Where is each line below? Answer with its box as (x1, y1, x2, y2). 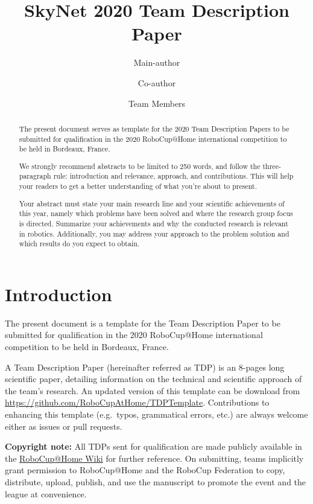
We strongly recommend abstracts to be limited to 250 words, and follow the (19, 161, 261, 171)
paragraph (19, 171, 51, 181)
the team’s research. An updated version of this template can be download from (5, 384, 300, 397)
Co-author (138, 76, 176, 89)
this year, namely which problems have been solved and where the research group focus (19, 208, 293, 219)
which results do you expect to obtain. (19, 238, 140, 249)
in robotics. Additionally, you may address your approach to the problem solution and (19, 228, 289, 238)
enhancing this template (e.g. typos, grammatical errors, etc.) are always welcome (5, 407, 308, 420)
